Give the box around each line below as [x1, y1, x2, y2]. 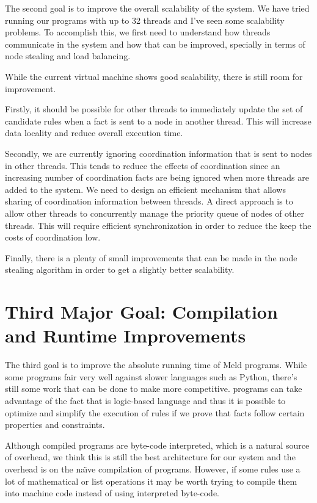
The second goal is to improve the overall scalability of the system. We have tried [5, 2, 310, 14]
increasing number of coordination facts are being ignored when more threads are [5, 171, 309, 184]
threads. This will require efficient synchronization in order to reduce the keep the [5, 219, 312, 231]
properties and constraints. [5, 418, 105, 431]
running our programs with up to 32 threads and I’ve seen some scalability [5, 13, 285, 26]
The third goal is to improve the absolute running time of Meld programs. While [5, 358, 307, 371]
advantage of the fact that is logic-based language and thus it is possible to [5, 394, 286, 407]
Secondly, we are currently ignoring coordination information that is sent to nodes [5, 147, 312, 159]
